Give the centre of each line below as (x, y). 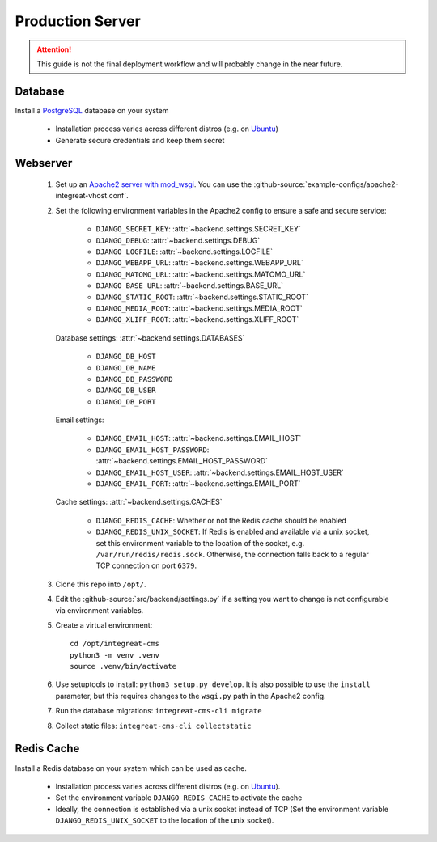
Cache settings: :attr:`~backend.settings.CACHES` (139, 502)
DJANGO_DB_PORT (126, 402)
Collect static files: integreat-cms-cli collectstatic (153, 726)
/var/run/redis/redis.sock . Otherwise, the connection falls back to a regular (233, 554)
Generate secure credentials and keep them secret (140, 140)
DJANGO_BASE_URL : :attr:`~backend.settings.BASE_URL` (189, 286)
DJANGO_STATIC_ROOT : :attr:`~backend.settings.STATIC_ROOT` (202, 297)
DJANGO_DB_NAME (126, 368)
